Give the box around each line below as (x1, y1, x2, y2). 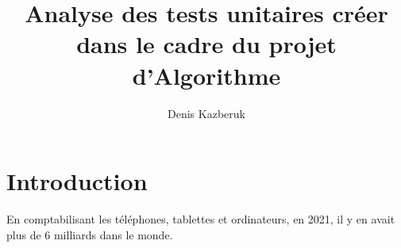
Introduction (6, 165, 148, 197)
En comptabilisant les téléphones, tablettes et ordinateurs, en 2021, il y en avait (6, 211, 395, 227)
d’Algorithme (132, 59, 281, 91)
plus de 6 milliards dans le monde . (6, 226, 173, 242)
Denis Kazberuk (168, 105, 245, 121)
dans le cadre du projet (76, 28, 337, 60)
